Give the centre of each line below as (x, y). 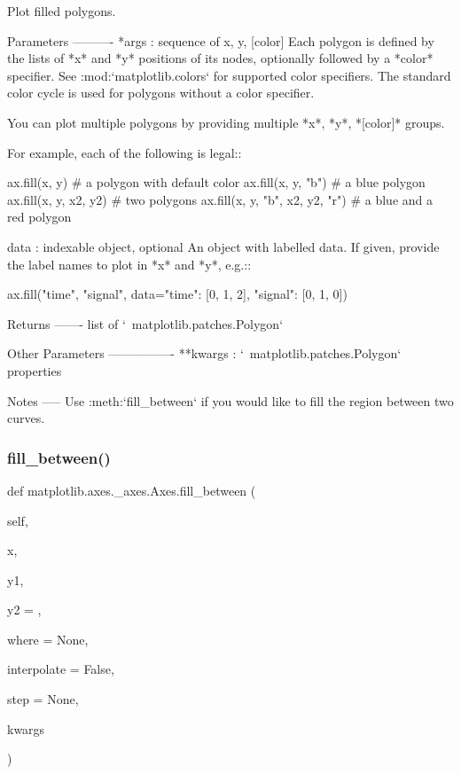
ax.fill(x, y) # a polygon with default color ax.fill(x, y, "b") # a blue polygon (216, 182)
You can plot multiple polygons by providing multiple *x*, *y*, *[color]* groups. (226, 122)
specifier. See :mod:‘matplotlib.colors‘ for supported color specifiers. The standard (229, 75)
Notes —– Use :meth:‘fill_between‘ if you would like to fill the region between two (230, 400)
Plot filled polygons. (62, 11)
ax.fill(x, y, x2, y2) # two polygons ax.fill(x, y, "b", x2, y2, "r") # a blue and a (220, 199)
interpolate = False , (61, 669)
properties (35, 370)
